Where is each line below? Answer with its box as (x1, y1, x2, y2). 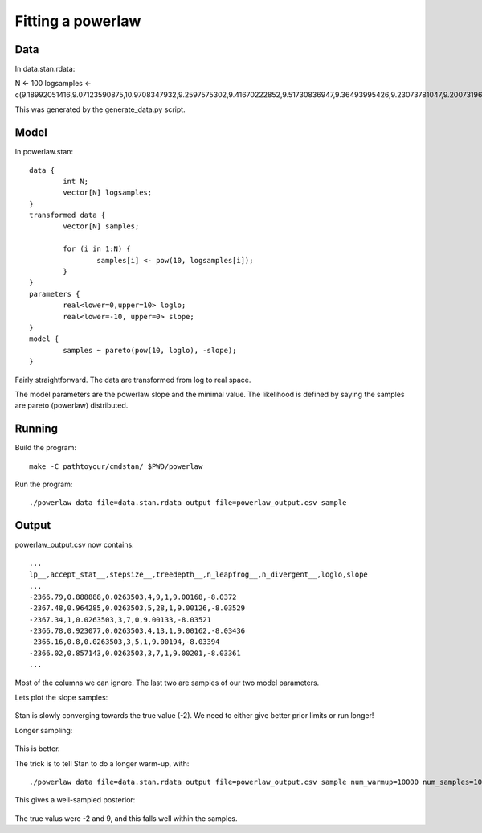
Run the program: (14, 479, 73, 490)
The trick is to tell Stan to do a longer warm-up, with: (14, 758, 190, 768)
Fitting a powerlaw (14, 12, 141, 30)
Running (14, 422, 59, 436)
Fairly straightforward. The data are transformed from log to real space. (14, 375, 251, 384)
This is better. (14, 744, 60, 753)
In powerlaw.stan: (14, 147, 74, 157)
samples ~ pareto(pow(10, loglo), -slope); (63, 346, 237, 355)
